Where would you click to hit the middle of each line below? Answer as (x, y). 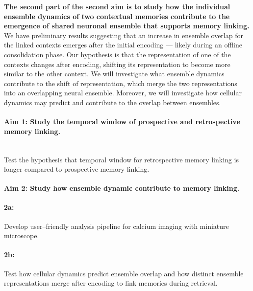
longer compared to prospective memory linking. (77, 169)
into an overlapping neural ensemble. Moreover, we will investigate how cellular (123, 93)
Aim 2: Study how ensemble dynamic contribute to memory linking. (122, 188)
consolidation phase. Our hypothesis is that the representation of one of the (117, 54)
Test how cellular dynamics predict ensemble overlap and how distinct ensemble (124, 273)
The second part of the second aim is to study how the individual (117, 6)
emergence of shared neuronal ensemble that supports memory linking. (127, 26)
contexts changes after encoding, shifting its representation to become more (117, 64)
